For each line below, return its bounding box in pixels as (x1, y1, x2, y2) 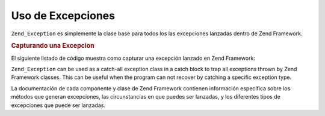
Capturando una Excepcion (11, 42, 94, 50)
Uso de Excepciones (11, 9, 116, 22)
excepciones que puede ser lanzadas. (11, 102, 105, 109)
